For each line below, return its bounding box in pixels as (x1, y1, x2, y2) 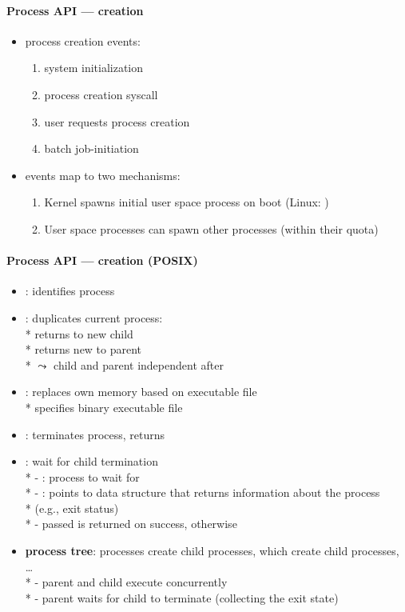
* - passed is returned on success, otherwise (25, 515, 237, 532)
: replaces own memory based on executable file (25, 383, 257, 400)
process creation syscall (44, 86, 158, 102)
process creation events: (25, 32, 141, 49)
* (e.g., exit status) (25, 499, 119, 516)
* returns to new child (25, 325, 133, 342)
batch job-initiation (44, 140, 139, 157)
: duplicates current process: (25, 309, 163, 326)
